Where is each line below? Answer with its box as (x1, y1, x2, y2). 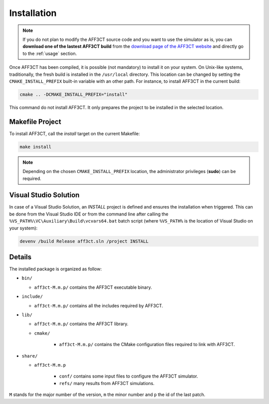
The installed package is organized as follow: (9, 266, 102, 272)
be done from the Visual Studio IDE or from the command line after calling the (9, 211, 169, 217)
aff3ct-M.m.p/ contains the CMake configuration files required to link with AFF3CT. (59, 342, 235, 348)
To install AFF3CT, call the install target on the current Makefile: (9, 130, 140, 137)
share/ (21, 353, 38, 359)
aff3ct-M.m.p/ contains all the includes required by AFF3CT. (34, 302, 163, 309)
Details (9, 252, 32, 261)
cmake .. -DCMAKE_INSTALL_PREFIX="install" (19, 91, 128, 97)
